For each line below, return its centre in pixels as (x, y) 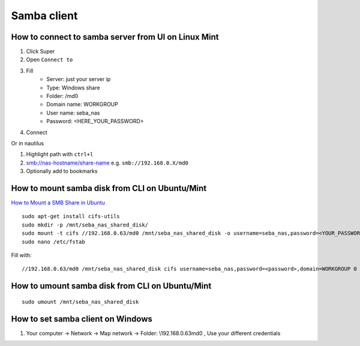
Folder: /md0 (62, 96)
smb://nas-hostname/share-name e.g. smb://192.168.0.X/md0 (107, 163)
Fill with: (22, 255)
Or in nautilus (28, 143)
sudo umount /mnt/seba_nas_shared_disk (80, 302)
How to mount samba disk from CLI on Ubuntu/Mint (109, 188)
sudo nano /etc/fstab (53, 241)
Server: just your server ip (79, 79)
